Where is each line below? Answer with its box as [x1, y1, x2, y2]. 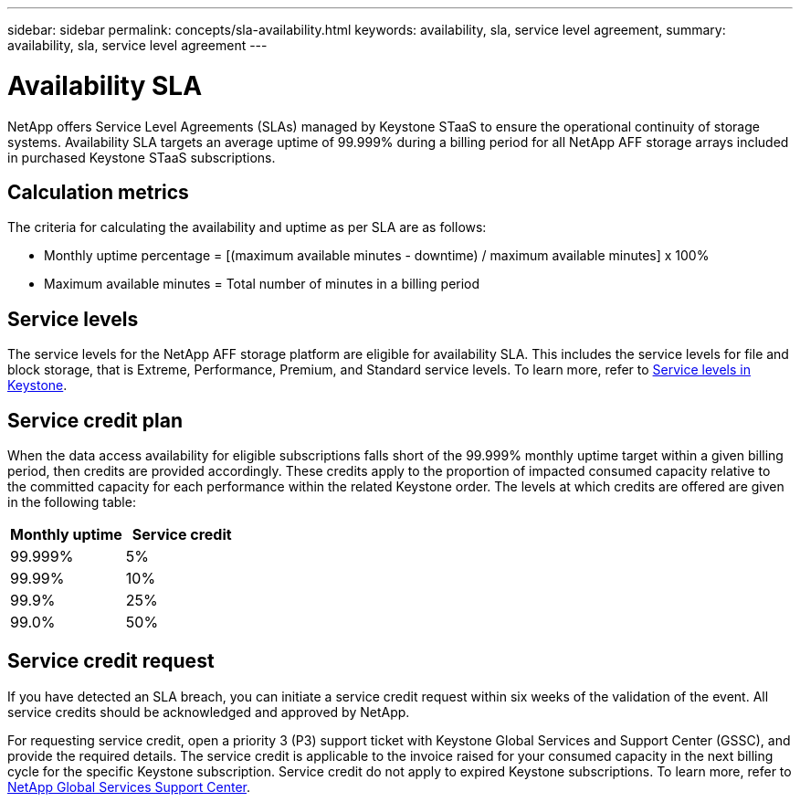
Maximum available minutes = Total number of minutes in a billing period [44, 276, 480, 292]
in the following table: [7, 494, 136, 511]
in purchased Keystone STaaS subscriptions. [7, 149, 276, 165]
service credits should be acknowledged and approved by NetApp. [7, 703, 410, 720]
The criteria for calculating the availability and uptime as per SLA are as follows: [7, 219, 487, 236]
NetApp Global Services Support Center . [7, 778, 251, 795]
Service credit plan [7, 408, 183, 432]
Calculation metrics [7, 180, 189, 204]
